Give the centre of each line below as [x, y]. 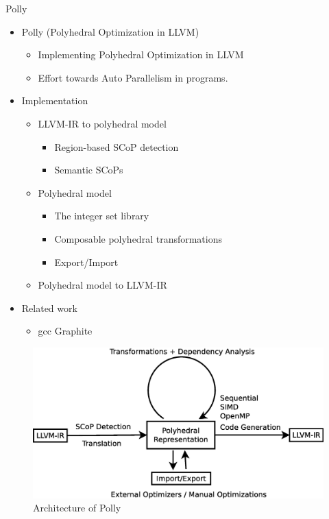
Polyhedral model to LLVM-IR [102, 285]
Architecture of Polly [77, 508]
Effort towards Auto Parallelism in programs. [133, 77]
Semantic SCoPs [89, 170]
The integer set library [102, 216]
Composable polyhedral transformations [138, 238]
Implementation [55, 100]
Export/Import [86, 262]
